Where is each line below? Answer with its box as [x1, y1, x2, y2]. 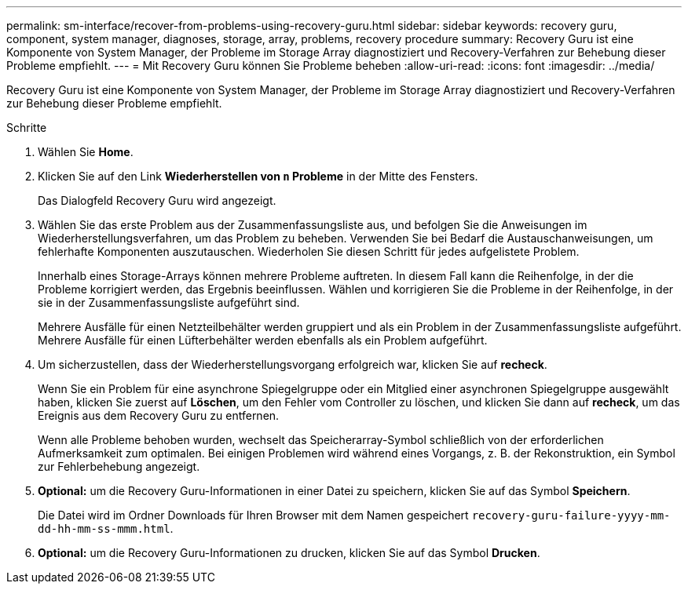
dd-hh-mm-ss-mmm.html [38, 523, 170, 535]
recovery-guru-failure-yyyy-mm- [471, 509, 671, 522]
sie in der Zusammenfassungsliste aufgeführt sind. [38, 296, 300, 309]
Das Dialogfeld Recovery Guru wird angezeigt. [38, 194, 276, 207]
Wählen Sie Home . [38, 145, 134, 158]
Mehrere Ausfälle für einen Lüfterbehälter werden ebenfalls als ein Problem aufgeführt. [38, 333, 488, 347]
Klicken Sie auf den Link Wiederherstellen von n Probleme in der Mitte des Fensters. [38, 169, 478, 183]
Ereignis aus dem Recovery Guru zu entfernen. [38, 409, 280, 422]
